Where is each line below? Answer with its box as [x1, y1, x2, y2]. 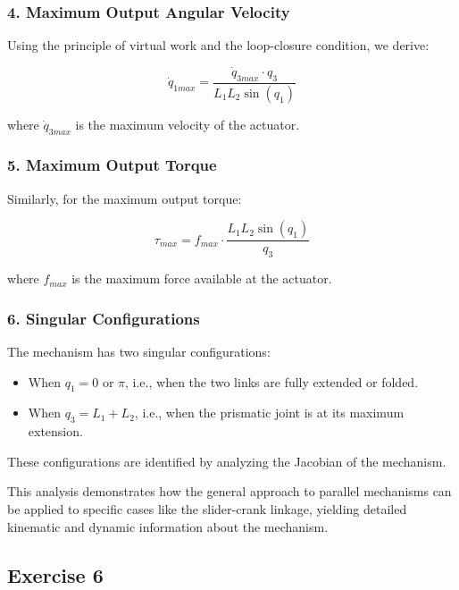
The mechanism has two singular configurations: [7, 341, 271, 360]
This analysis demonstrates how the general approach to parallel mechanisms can [7, 482, 452, 501]
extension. [28, 422, 83, 441]
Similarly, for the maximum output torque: [7, 189, 242, 207]
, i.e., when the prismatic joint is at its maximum [134, 403, 405, 422]
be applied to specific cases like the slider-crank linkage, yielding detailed [7, 499, 407, 518]
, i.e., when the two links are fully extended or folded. [125, 372, 419, 391]
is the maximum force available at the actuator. [71, 269, 332, 288]
